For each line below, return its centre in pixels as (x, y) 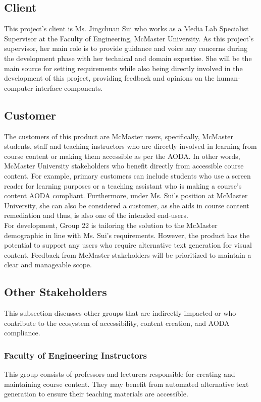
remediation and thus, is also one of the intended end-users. (96, 215)
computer (19, 88)
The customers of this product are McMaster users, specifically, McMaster (119, 136)
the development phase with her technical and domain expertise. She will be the (128, 58)
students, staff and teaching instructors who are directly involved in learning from (130, 146)
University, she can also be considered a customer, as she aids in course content (127, 205)
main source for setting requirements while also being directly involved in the (123, 68)
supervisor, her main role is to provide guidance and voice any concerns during (126, 48)
